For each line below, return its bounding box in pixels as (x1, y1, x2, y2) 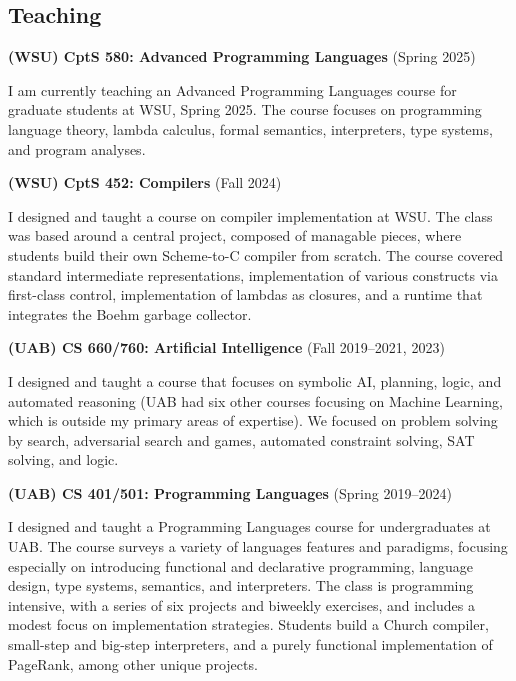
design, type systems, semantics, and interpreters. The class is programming (8, 575, 474, 596)
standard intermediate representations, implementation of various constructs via (8, 264, 498, 285)
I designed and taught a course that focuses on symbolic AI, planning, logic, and (8, 370, 502, 391)
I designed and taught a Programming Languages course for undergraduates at (8, 516, 491, 537)
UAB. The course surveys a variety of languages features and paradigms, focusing (8, 536, 508, 557)
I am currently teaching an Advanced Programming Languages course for (8, 79, 457, 100)
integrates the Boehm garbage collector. (8, 303, 252, 324)
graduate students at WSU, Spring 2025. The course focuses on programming (8, 99, 482, 120)
